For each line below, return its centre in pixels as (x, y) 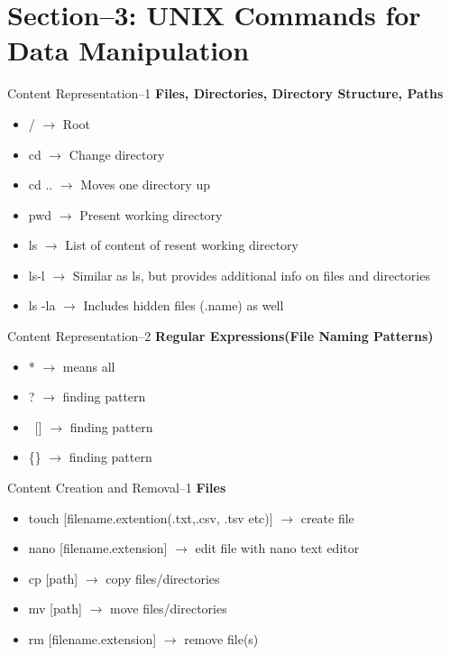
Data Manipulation (129, 50)
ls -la (42, 305)
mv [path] (55, 609)
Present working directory (151, 214)
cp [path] (53, 578)
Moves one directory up (145, 185)
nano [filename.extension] (98, 548)
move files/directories (168, 609)
